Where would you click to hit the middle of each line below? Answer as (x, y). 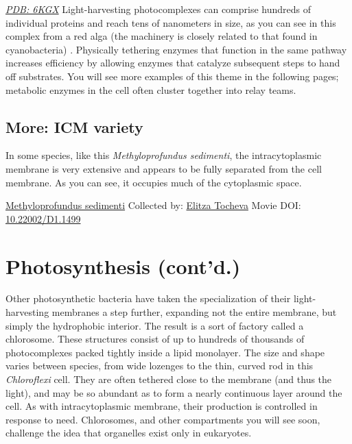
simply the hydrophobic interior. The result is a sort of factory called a (155, 325)
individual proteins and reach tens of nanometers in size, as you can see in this (171, 22)
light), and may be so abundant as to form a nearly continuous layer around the (174, 392)
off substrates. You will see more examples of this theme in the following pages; (172, 76)
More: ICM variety (74, 126)
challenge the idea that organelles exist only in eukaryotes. (129, 433)
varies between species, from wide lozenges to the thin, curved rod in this (160, 366)
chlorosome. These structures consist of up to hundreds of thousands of (155, 339)
